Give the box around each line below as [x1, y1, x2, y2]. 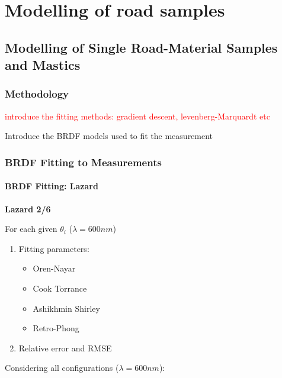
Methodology [5, 86, 69, 101]
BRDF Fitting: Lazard [5, 180, 98, 192]
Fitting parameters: [18, 242, 89, 254]
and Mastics [5, 56, 81, 74]
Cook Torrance [33, 282, 87, 294]
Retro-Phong [33, 322, 79, 334]
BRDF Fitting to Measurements [5, 154, 162, 169]
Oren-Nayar [33, 262, 76, 274]
